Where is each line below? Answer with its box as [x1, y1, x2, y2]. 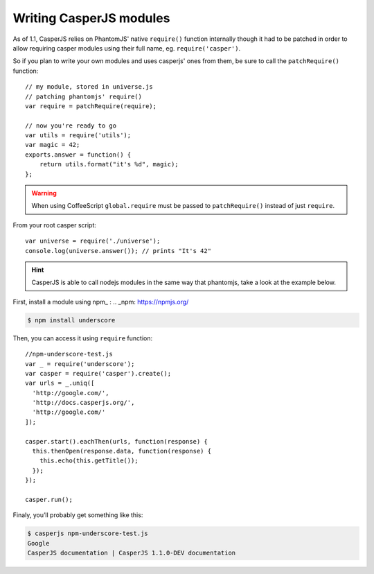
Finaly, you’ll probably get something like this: [12, 511, 143, 519]
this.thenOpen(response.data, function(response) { [32, 447, 211, 455]
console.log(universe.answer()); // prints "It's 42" [25, 247, 211, 254]
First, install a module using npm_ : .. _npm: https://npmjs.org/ [12, 297, 189, 306]
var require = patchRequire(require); [25, 102, 157, 110]
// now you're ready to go [25, 121, 117, 130]
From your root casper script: [12, 220, 97, 229]
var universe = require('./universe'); [25, 237, 161, 245]
